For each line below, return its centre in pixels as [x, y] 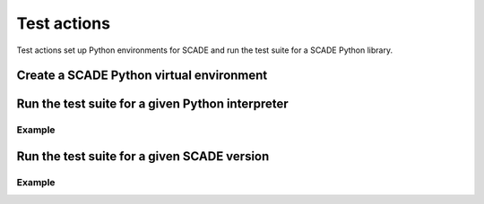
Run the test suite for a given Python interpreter [152, 104]
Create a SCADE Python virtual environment [142, 76]
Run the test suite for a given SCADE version [143, 156]
